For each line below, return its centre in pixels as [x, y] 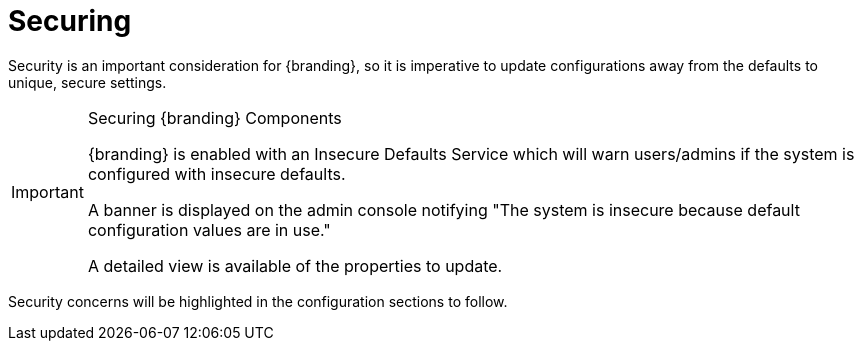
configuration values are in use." [209, 229]
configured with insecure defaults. [216, 173]
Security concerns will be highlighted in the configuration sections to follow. [258, 301]
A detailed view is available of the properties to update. [295, 265]
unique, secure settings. [87, 82]
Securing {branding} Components [214, 117]
